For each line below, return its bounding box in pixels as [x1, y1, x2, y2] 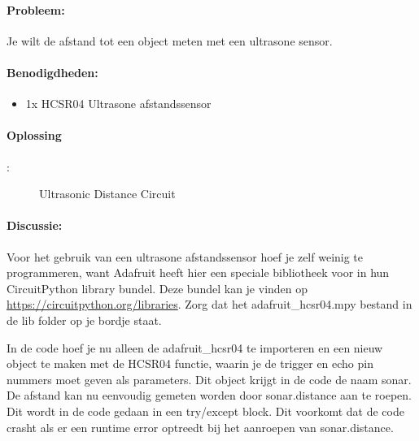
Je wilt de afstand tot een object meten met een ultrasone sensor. [7, 32, 333, 49]
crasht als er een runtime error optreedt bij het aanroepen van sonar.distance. [7, 418, 394, 435]
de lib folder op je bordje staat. [7, 311, 162, 328]
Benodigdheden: [7, 63, 98, 80]
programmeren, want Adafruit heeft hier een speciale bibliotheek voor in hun [7, 264, 390, 281]
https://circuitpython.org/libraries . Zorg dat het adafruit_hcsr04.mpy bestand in [7, 296, 412, 313]
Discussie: [7, 217, 63, 234]
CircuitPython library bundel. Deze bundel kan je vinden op [7, 279, 308, 296]
